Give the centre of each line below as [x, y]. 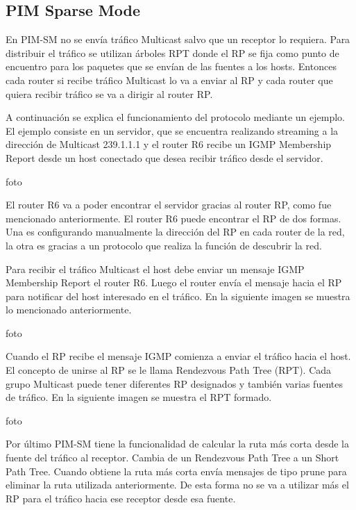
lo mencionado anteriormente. [69, 310]
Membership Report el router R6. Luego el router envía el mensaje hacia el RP [174, 282]
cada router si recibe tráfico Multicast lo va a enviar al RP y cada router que [169, 80]
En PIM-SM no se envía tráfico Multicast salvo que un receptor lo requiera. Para [178, 39]
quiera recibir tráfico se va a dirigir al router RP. [109, 93]
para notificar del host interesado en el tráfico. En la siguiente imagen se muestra [178, 296]
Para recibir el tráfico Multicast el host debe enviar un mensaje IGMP [155, 269]
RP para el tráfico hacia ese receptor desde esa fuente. [121, 498]
